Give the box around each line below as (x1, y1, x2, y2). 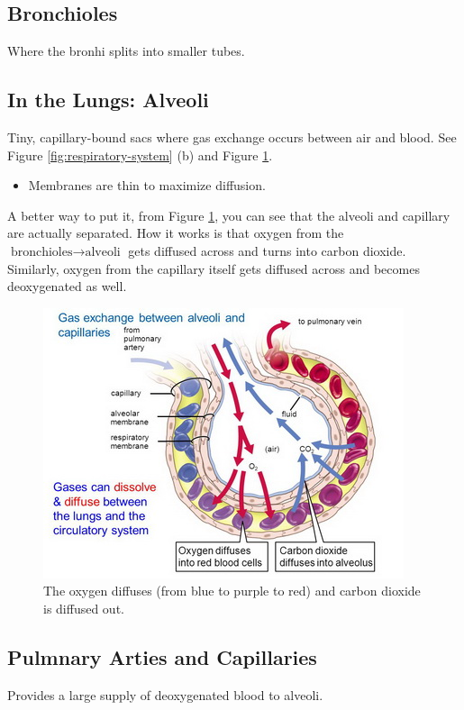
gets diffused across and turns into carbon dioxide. (128, 241, 406, 259)
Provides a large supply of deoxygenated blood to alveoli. (7, 685, 323, 704)
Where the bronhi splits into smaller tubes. (7, 41, 245, 60)
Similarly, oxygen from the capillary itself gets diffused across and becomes (7, 259, 420, 278)
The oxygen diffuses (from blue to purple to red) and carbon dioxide (43, 581, 421, 600)
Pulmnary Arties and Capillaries (7, 642, 317, 670)
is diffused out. (43, 598, 124, 617)
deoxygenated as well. (7, 277, 127, 296)
